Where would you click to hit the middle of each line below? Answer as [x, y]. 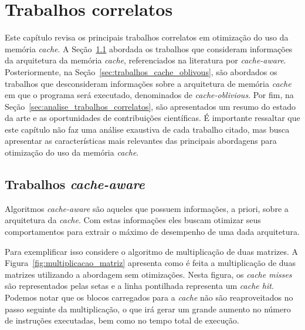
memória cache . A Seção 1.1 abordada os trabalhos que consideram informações [149, 48]
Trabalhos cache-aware [75, 184]
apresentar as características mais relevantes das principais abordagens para [141, 141]
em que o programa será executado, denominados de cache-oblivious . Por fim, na [149, 95]
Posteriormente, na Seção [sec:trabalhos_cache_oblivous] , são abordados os [141, 71]
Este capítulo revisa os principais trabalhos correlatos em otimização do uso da [147, 37]
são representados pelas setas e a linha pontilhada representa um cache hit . [139, 286]
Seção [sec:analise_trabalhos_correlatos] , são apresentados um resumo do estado [150, 106]
